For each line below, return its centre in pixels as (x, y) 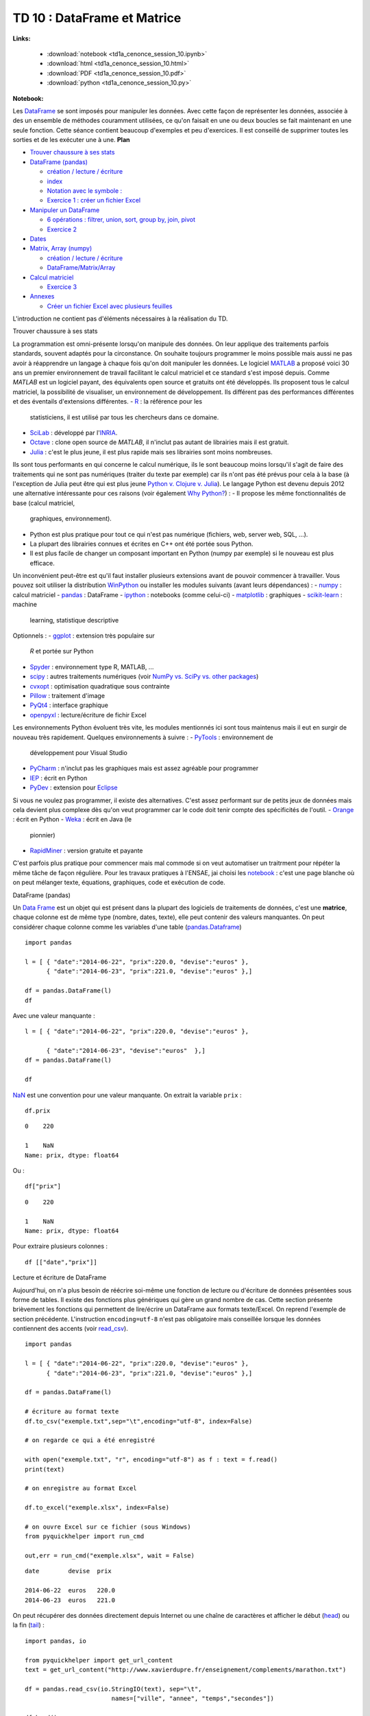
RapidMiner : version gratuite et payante (86, 850)
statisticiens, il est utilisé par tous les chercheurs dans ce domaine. (124, 417)
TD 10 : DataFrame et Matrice (97, 18)
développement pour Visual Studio (79, 752)
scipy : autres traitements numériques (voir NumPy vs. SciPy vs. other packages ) (144, 677)
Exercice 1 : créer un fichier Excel (94, 200)
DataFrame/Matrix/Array (81, 268)
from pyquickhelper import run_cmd (85, 1537)
